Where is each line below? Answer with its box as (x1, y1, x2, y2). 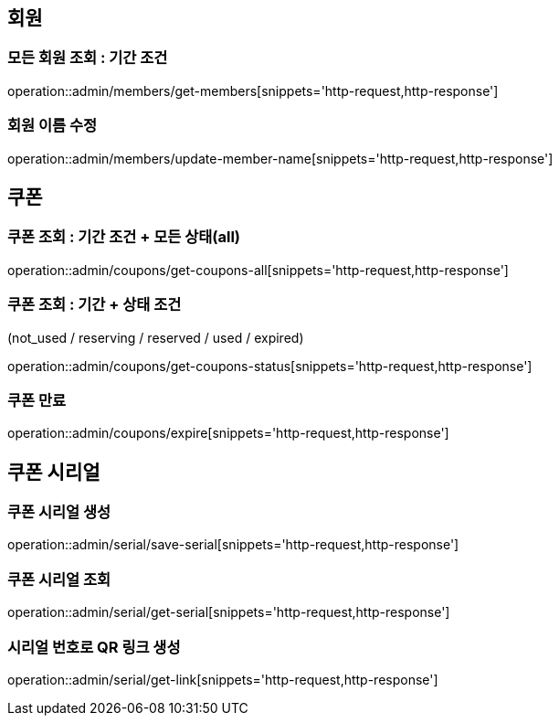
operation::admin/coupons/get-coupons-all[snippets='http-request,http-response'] (7, 261, 509, 278)
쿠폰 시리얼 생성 (7, 503, 111, 522)
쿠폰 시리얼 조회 (7, 569, 111, 589)
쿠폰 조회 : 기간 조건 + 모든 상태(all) (7, 228, 240, 247)
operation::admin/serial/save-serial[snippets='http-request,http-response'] (7, 537, 459, 553)
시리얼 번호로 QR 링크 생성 (7, 637, 181, 656)
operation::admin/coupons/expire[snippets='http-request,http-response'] (7, 425, 449, 441)
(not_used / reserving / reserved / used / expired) (7, 329, 304, 346)
